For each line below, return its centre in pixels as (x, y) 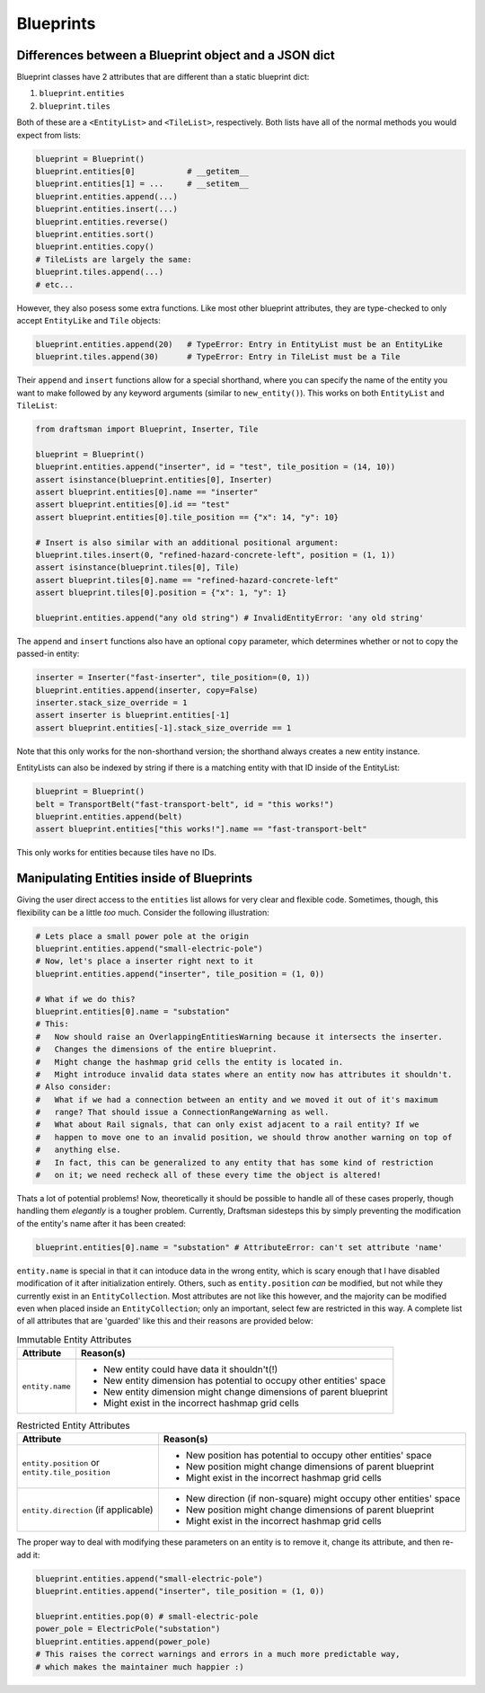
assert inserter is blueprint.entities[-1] (133, 715)
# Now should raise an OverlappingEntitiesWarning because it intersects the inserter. (239, 1037)
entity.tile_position (66, 1472)
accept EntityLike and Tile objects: (89, 320)
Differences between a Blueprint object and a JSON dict (176, 55)
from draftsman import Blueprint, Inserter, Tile (147, 430)
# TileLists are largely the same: (114, 259)
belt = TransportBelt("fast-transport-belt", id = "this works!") (185, 804)
